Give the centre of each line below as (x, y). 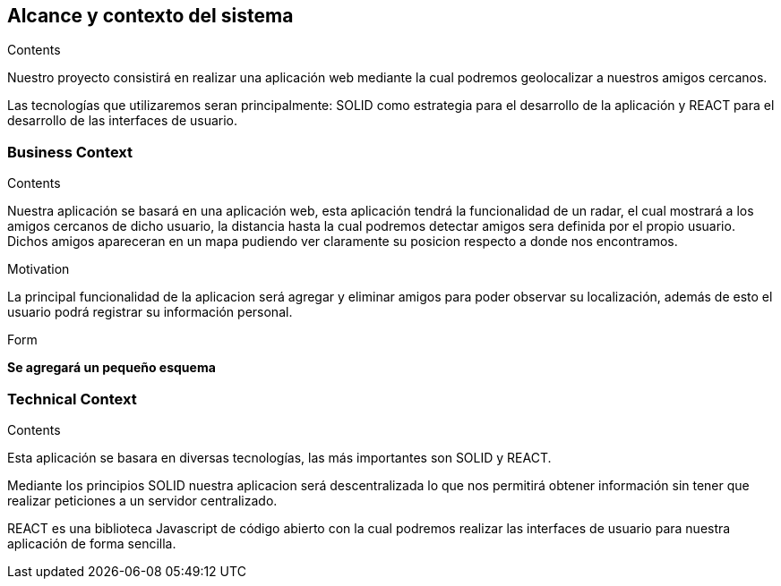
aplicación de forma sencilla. (92, 543)
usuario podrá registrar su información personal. (150, 312)
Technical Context (72, 399)
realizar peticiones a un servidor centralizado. (142, 500)
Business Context (70, 152)
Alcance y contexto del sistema (150, 16)
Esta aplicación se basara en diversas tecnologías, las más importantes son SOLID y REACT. (279, 457)
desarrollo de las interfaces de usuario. (123, 121)
